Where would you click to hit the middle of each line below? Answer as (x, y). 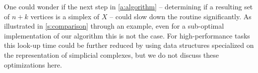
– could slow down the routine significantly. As (181, 16)
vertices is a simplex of (65, 16)
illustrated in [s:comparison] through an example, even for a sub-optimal (114, 26)
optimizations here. (33, 64)
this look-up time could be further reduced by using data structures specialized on (129, 45)
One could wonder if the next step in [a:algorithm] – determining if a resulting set (129, 6)
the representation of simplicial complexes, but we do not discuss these (112, 55)
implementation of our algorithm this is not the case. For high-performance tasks (127, 35)
